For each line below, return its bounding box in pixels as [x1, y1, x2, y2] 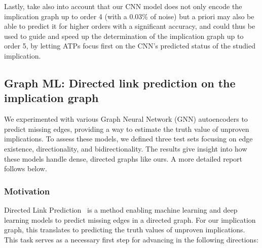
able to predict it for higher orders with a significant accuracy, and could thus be [4, 21, 255, 31]
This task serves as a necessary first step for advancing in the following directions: [4, 234, 258, 244]
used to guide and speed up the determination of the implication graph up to [4, 30, 244, 41]
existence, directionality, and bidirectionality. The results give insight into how [4, 143, 247, 154]
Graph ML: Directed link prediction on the [4, 75, 236, 90]
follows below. [4, 163, 47, 174]
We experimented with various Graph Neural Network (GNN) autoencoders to [4, 114, 248, 124]
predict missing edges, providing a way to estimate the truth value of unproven [4, 123, 249, 134]
